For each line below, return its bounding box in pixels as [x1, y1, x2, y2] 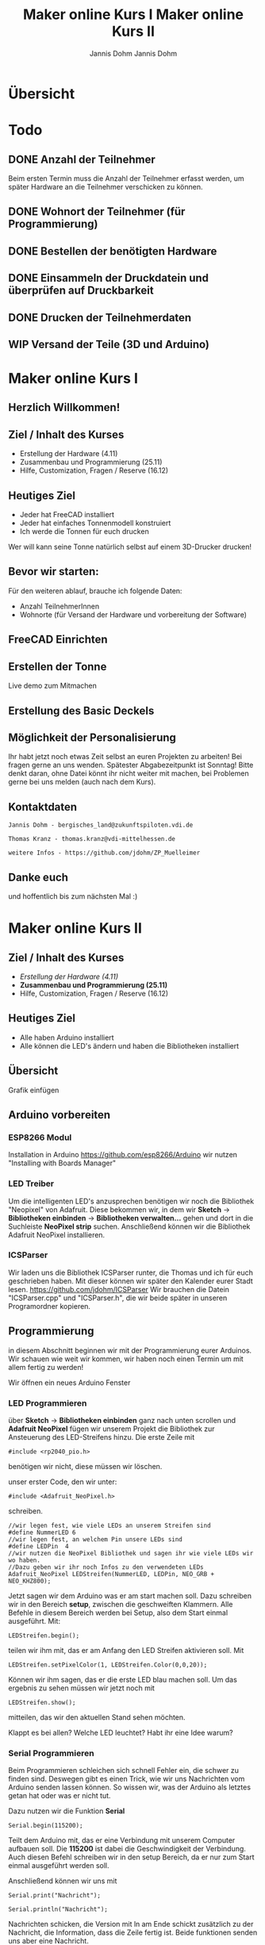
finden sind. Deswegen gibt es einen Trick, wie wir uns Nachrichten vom [8, 1774, 245, 1784]
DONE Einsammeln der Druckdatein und [8, 271, 209, 285]
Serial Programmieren [8, 1747, 94, 1759]
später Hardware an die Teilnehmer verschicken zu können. [8, 182, 204, 191]
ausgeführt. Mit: [8, 1616, 61, 1625]
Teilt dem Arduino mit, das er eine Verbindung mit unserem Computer [8, 1836, 236, 1845]
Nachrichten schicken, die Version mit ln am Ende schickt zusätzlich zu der [8, 1920, 254, 1929]
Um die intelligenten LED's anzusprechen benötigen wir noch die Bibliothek [8, 1196, 255, 1206]
